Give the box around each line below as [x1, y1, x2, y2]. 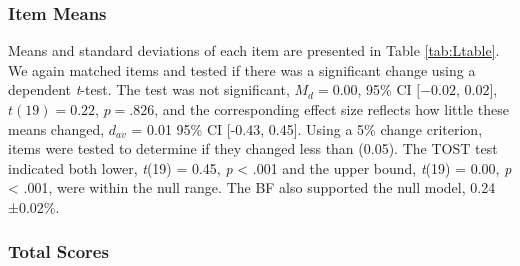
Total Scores [8, 239, 109, 264]
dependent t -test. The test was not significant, [8, 79, 290, 100]
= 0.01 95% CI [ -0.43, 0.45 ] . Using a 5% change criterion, [131, 118, 483, 139]
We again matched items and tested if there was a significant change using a [8, 59, 476, 80]
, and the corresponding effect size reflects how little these [154, 99, 509, 119]
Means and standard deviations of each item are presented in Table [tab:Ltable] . [8, 40, 500, 61]
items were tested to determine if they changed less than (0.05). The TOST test [8, 138, 498, 159]
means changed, [8, 118, 105, 139]
